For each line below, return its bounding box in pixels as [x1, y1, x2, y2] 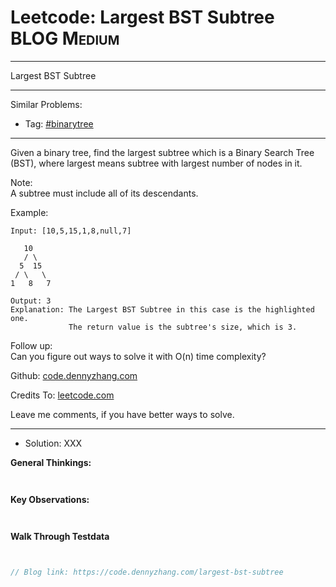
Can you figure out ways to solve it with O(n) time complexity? [10, 350, 267, 362]
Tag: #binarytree [24, 117, 94, 130]
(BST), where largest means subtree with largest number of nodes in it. [10, 157, 303, 169]
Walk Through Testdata [10, 530, 110, 542]
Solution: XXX [24, 437, 83, 449]
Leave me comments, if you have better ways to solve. [10, 408, 235, 420]
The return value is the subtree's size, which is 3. [68, 322, 298, 332]
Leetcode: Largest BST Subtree [10, 6, 275, 29]
